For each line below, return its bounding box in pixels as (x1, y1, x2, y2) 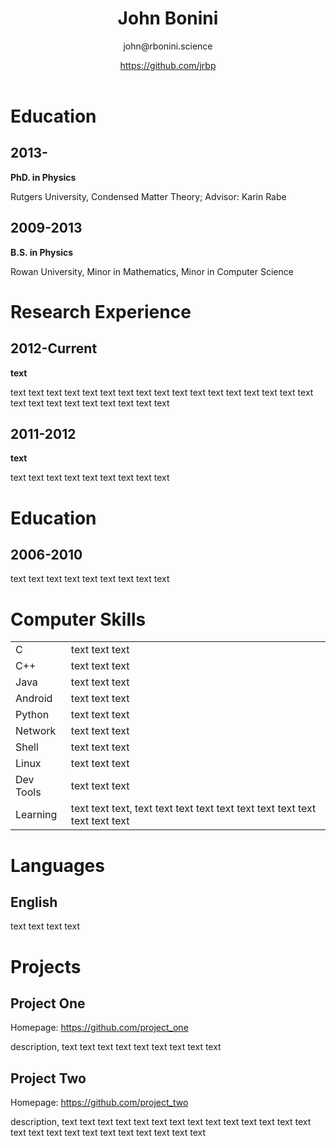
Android (15, 692, 53, 706)
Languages (10, 854, 105, 877)
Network (15, 724, 57, 738)
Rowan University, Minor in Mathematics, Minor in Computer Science (10, 265, 294, 277)
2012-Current (10, 340, 98, 357)
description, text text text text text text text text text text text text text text (10, 1116, 312, 1128)
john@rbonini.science (123, 40, 213, 52)
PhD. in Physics (10, 171, 77, 183)
